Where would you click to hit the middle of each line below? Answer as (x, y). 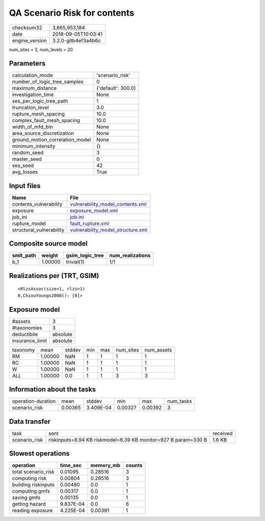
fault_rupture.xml (90, 223)
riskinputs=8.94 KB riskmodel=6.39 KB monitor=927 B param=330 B (128, 439)
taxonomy (24, 350)
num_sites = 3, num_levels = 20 (41, 50)
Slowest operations (39, 453)
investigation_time (33, 95)
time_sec (71, 466)
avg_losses (25, 172)
